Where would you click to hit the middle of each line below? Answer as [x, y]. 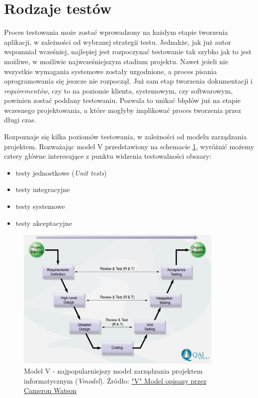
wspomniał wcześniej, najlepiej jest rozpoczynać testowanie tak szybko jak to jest [128, 51]
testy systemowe [40, 206]
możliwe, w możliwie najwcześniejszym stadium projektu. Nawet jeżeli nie [116, 61]
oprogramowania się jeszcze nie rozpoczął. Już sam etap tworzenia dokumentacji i [128, 81]
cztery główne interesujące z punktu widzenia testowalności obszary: [108, 156]
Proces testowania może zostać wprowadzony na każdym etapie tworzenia [116, 32]
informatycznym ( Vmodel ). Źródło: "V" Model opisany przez [115, 380]
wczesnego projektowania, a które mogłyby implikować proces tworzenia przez [123, 110]
